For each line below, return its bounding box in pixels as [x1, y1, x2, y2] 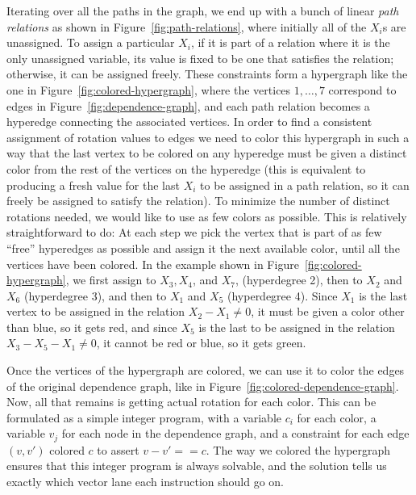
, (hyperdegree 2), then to [235, 271, 363, 288]
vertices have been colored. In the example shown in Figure [6, 255, 299, 272]
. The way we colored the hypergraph [206, 441, 391, 458]
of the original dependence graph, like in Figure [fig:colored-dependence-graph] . [6, 377, 399, 394]
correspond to [328, 81, 397, 98]
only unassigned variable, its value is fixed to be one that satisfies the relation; [6, 49, 394, 66]
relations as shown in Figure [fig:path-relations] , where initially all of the [6, 18, 367, 35]
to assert [97, 441, 139, 458]
